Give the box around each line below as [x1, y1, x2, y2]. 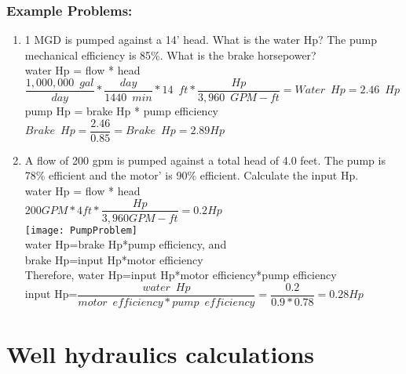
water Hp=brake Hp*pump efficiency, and [24, 236, 227, 252]
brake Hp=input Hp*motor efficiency [24, 251, 203, 267]
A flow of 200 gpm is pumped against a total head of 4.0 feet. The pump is [24, 151, 386, 168]
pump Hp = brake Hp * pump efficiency [24, 103, 218, 119]
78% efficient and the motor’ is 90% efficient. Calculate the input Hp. [24, 167, 359, 183]
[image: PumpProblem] [24, 224, 137, 236]
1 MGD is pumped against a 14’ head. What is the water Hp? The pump [24, 31, 377, 48]
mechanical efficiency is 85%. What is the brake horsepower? [24, 46, 316, 63]
